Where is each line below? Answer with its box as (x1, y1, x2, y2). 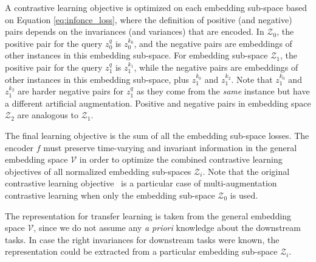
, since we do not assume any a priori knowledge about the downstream (33, 221, 301, 234)
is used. (230, 188, 258, 201)
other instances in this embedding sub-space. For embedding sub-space (5, 49, 268, 62)
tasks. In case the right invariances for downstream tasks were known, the (5, 233, 280, 246)
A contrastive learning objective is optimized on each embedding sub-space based (5, 1, 307, 13)
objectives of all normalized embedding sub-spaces (5, 165, 191, 177)
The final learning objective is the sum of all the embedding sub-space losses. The (5, 129, 309, 141)
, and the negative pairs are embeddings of (134, 37, 292, 49)
